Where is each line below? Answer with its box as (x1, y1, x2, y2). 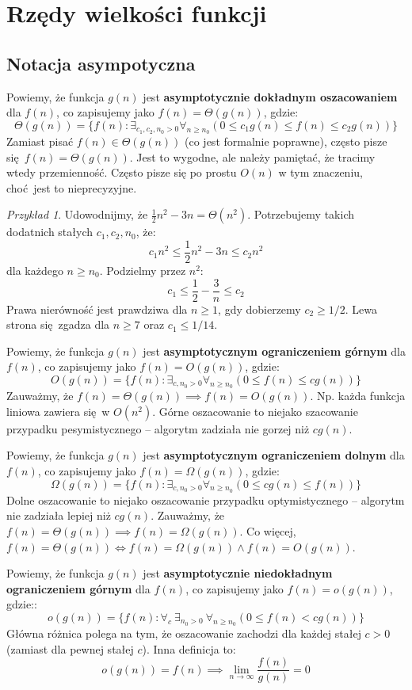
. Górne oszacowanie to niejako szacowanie (152, 402, 358, 419)
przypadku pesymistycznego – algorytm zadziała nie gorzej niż (6, 420, 310, 436)
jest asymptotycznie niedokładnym (143, 565, 333, 581)
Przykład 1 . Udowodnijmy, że (6, 206, 148, 223)
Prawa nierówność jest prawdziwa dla (6, 300, 188, 317)
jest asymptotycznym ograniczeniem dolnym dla (143, 447, 405, 463)
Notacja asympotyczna (6, 51, 196, 75)
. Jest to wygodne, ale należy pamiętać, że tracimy (129, 148, 376, 165)
